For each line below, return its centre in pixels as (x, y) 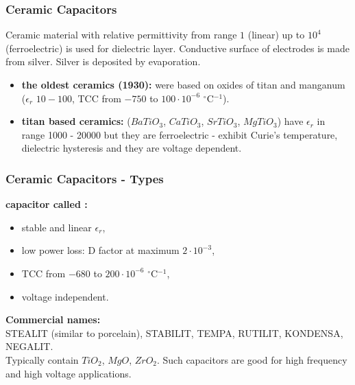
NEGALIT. (29, 346)
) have (290, 121)
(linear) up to (276, 35)
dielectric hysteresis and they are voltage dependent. (132, 148)
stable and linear (57, 227)
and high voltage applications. (69, 373)
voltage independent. (65, 296)
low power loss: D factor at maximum (100, 250)
